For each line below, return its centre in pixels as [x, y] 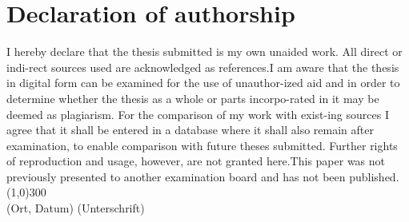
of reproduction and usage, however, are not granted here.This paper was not [196, 161]
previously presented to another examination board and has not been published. [203, 176]
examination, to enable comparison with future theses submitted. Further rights [202, 145]
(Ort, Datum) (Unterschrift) [76, 208]
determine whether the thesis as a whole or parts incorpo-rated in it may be [193, 98]
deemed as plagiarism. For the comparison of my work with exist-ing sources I [198, 114]
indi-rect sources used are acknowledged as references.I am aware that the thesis [203, 67]
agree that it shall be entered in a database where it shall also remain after [190, 130]
